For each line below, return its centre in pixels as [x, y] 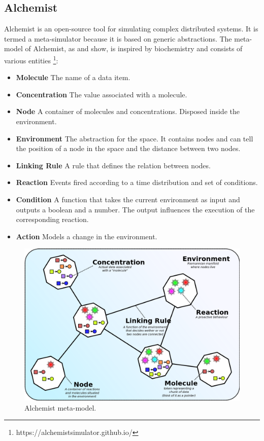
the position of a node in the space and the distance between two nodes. [128, 148]
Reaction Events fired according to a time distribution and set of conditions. [137, 182]
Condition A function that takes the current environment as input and [128, 199]
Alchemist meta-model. [60, 407]
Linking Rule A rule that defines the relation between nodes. [113, 165]
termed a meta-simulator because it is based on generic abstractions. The [118, 38]
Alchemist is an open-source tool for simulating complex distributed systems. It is [131, 29]
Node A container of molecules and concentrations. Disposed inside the [128, 111]
